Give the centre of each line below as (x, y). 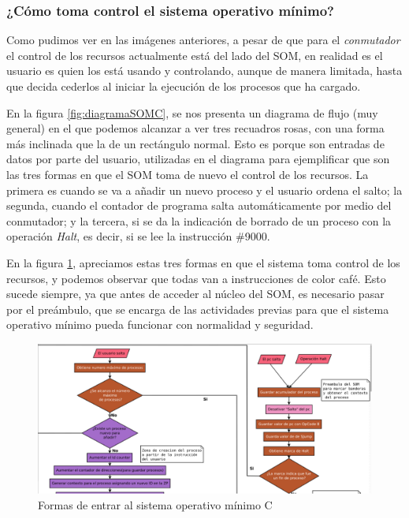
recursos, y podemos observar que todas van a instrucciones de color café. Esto (196, 278)
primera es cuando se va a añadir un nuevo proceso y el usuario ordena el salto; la (204, 190)
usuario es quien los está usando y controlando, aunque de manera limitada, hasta (204, 71)
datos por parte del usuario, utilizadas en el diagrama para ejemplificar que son (198, 159)
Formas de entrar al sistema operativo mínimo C (155, 504)
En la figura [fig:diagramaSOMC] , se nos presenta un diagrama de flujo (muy (192, 112)
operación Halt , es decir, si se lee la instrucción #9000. (138, 236)
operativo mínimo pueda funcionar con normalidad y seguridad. (160, 324)
